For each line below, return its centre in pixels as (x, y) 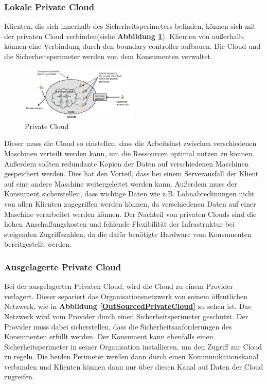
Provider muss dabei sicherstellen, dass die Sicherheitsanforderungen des (118, 326)
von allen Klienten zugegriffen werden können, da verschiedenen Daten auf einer (130, 203)
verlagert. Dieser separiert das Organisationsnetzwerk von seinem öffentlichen (126, 296)
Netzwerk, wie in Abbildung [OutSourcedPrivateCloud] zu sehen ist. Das (128, 306)
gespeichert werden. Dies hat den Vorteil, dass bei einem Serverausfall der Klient (131, 173)
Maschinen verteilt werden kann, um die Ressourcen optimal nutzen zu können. (129, 153)
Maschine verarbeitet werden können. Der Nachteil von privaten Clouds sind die (130, 214)
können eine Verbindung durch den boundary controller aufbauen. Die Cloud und (132, 46)
